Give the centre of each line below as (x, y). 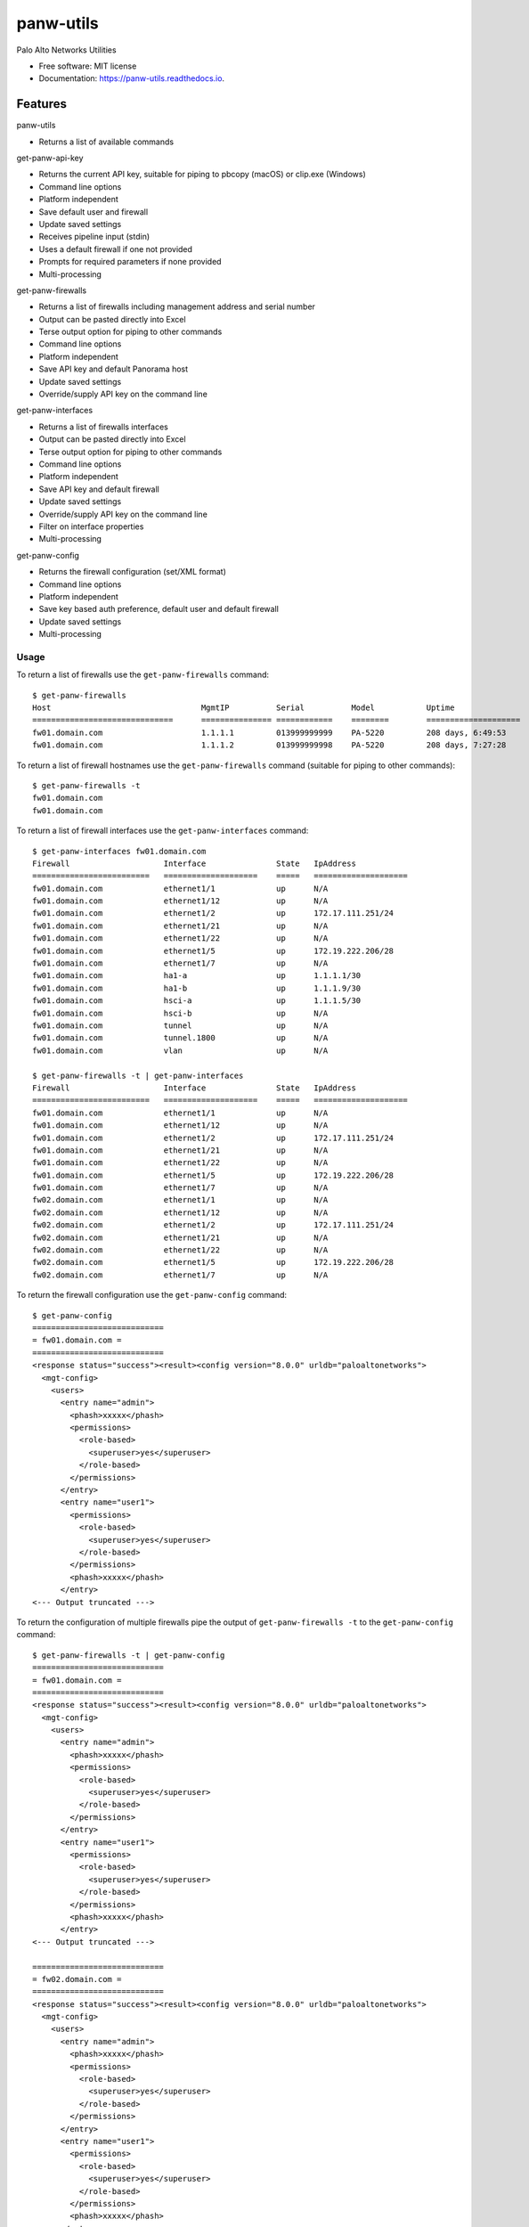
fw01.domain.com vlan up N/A (180, 1050)
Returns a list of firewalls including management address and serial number (177, 306)
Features (41, 104)
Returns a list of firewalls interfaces (103, 427)
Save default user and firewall (94, 212)
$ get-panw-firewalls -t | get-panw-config (129, 1655)
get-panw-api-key (50, 158)
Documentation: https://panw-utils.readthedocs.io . (132, 78)
